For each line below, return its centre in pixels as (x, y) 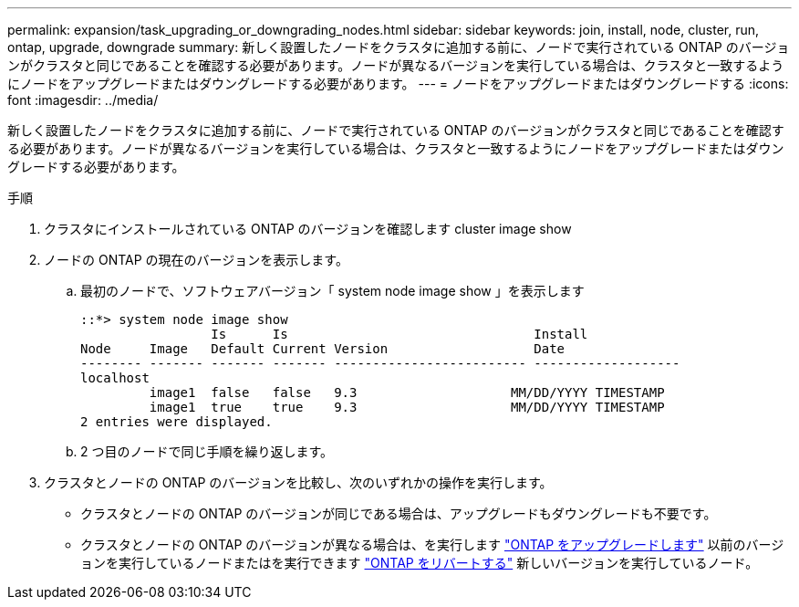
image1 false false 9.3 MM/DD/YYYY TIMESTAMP (407, 392)
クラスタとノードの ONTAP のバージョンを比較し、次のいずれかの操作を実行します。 (298, 482)
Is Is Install (399, 334)
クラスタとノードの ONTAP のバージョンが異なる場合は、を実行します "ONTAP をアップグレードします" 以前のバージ (432, 544)
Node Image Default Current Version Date (323, 349)
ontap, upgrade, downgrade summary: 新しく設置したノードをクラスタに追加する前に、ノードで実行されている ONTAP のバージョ (399, 47)
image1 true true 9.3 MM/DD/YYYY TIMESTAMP (407, 407)
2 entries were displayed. (176, 422)
